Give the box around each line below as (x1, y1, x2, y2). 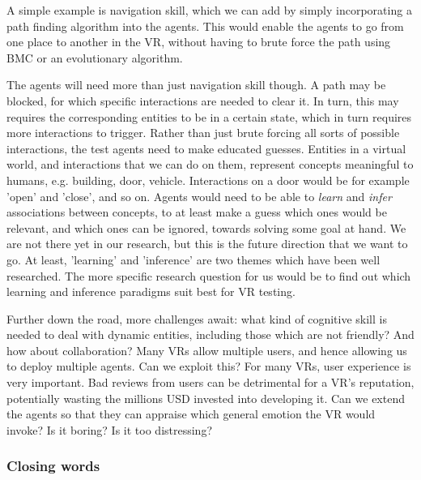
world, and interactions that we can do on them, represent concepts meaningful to (6, 156, 414, 173)
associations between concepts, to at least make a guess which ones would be (6, 204, 387, 221)
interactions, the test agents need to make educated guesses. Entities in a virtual (6, 139, 406, 156)
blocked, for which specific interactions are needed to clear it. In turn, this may (6, 92, 399, 109)
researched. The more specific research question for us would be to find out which (6, 267, 411, 284)
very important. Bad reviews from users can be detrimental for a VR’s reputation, (6, 374, 415, 391)
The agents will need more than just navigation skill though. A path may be (6, 76, 386, 93)
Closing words (6, 456, 100, 476)
